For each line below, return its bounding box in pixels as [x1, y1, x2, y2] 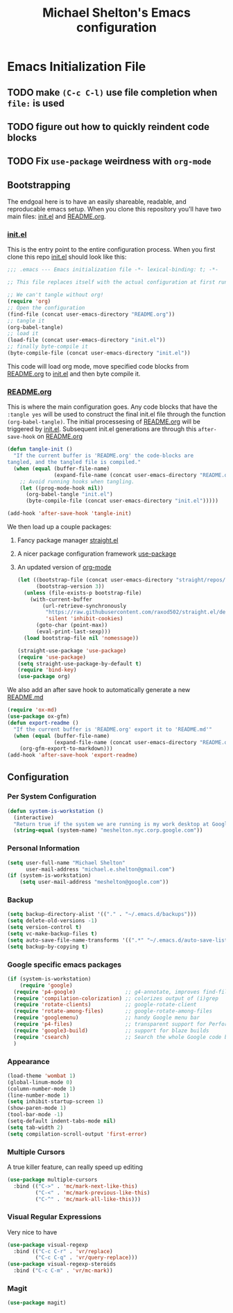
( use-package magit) [7, 1299, 67, 1307]
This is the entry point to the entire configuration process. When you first [7, 245, 216, 254]
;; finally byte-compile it [7, 343, 89, 351]
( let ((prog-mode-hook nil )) [19, 485, 104, 492]
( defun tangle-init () [7, 446, 73, 453]
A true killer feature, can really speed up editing [7, 1163, 144, 1171]
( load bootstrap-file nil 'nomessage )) [24, 634, 139, 641]
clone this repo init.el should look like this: [7, 252, 127, 261]
